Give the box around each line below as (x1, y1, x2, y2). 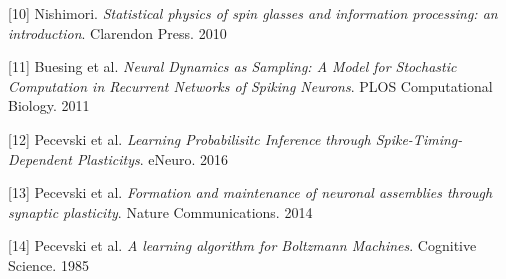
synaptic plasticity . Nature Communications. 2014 (8, 201, 313, 222)
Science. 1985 (8, 254, 89, 275)
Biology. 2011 (8, 95, 90, 116)
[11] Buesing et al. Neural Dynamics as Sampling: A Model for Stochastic (8, 56, 457, 77)
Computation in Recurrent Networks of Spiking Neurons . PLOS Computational (8, 75, 493, 96)
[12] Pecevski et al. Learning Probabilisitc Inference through (8, 128, 371, 149)
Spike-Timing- (375, 128, 463, 149)
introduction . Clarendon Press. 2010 (8, 22, 227, 43)
